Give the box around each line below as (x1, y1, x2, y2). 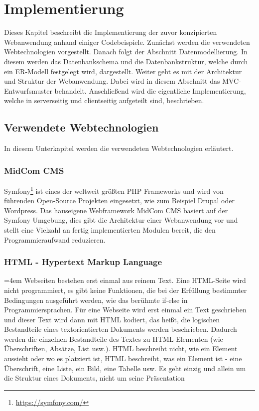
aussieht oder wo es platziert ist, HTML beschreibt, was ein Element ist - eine (4, 353, 242, 364)
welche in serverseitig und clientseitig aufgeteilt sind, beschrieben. (4, 95, 204, 106)
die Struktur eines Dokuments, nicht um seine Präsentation (4, 373, 185, 383)
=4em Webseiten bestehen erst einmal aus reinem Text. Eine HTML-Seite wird (4, 275, 246, 285)
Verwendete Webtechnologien (4, 120, 159, 135)
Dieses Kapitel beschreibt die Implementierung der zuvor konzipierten (4, 27, 217, 37)
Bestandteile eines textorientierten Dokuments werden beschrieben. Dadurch (4, 324, 237, 334)
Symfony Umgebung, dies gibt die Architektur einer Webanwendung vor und (4, 215, 238, 225)
